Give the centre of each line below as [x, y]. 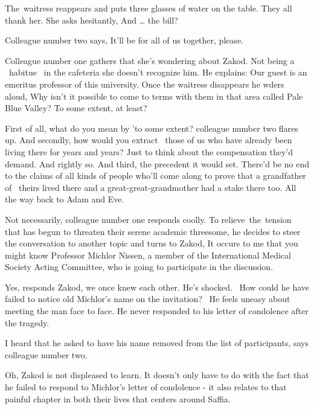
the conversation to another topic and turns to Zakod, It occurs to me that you [152, 243]
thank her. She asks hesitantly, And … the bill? [91, 20]
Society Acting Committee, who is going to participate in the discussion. [139, 267]
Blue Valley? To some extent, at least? [76, 108]
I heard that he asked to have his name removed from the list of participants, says [157, 343]
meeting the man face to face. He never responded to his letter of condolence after [157, 311]
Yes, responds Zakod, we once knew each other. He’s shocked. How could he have [157, 287]
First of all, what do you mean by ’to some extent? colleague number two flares [152, 128]
